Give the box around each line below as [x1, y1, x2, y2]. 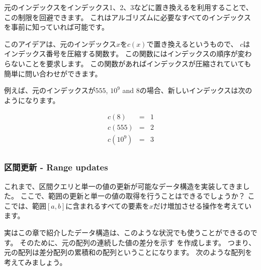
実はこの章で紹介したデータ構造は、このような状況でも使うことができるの [4, 227, 250, 238]
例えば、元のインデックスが [4, 85, 96, 96]
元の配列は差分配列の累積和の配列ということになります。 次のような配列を [4, 247, 252, 257]
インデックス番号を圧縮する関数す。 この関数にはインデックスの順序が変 [4, 48, 245, 59]
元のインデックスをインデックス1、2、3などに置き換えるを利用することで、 [4, 2, 253, 12]
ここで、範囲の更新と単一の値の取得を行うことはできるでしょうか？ [20, 191, 245, 201]
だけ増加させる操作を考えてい [153, 200, 252, 211]
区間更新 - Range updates [4, 161, 108, 173]
